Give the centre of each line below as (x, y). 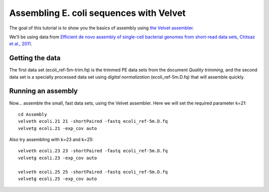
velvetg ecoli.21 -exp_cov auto (58, 128)
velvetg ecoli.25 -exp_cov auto (58, 179)
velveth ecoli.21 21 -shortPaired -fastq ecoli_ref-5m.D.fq (93, 121)
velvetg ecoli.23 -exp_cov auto (58, 158)
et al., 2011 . (21, 44)
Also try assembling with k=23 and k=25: (52, 140)
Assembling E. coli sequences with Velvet (98, 13)
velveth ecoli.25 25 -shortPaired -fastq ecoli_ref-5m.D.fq (93, 172)
